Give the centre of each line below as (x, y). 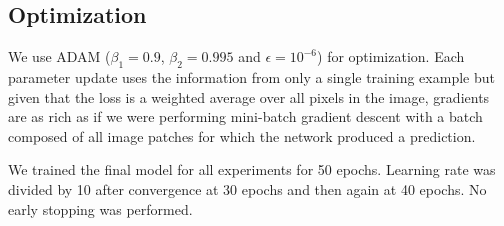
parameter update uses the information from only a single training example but (251, 77)
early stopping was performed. (100, 208)
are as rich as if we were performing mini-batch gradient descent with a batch (245, 116)
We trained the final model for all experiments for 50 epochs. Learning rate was (252, 169)
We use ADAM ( (59, 56)
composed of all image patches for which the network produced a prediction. (242, 135)
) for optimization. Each (391, 56)
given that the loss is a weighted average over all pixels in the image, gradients (249, 96)
